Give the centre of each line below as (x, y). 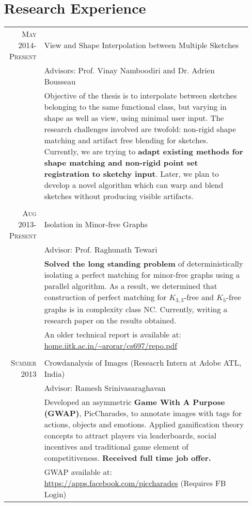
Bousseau (60, 82)
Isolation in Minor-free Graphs (96, 224)
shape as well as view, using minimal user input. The (134, 118)
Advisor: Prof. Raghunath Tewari (101, 250)
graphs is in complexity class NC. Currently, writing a (136, 309)
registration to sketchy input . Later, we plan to (132, 174)
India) (55, 374)
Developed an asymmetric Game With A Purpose (134, 402)
